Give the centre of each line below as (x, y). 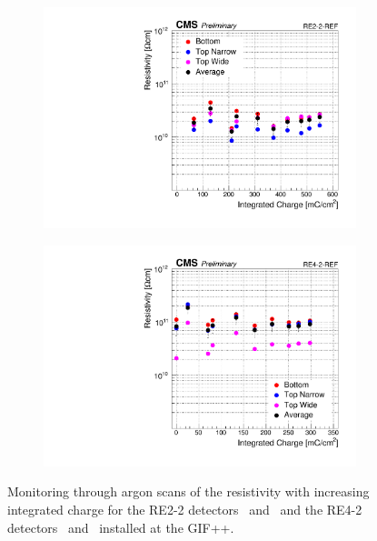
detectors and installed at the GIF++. (121, 527)
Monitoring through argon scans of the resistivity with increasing (188, 491)
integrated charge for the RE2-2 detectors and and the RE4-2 (185, 509)
